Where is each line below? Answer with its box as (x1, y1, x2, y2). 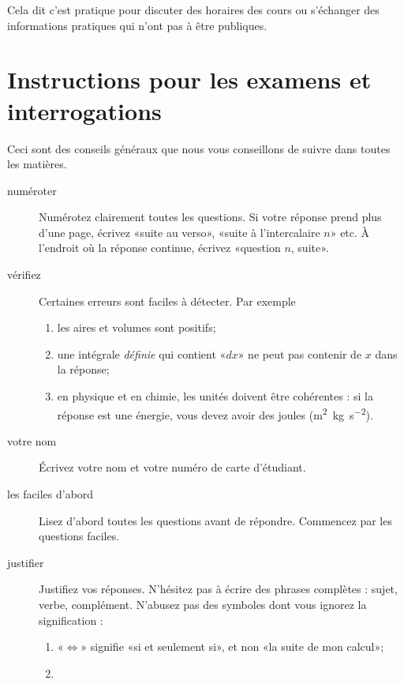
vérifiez (7, 266, 41, 283)
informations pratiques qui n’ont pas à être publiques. (7, 17, 267, 33)
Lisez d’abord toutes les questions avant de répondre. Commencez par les (39, 512, 392, 528)
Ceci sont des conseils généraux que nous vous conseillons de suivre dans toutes (7, 140, 391, 156)
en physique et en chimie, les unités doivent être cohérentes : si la (57, 388, 373, 404)
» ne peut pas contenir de (238, 345, 362, 362)
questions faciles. (39, 528, 120, 544)
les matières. (7, 156, 67, 172)
